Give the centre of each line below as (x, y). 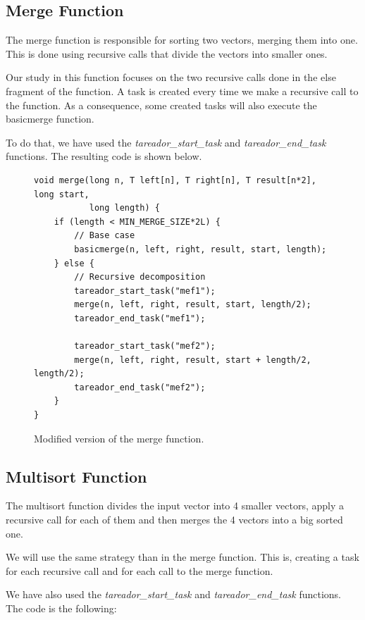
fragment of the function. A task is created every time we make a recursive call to (182, 91)
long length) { (124, 208)
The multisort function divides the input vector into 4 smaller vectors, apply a (175, 506)
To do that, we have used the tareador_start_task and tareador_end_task (166, 142)
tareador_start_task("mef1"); (145, 291)
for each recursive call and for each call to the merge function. (140, 570)
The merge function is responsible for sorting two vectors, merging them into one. (182, 40)
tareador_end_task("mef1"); (140, 318)
